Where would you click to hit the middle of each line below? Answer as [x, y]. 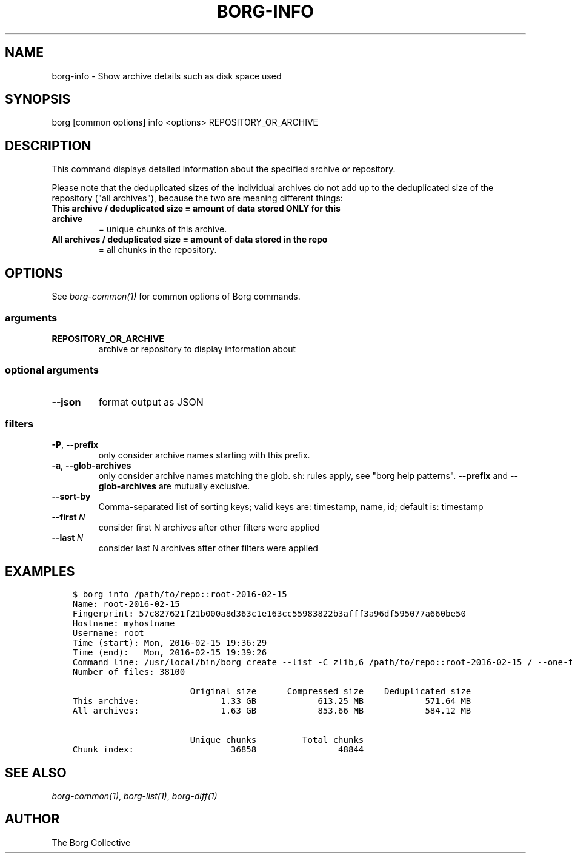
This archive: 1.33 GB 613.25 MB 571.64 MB [272, 701]
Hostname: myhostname [124, 624]
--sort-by [71, 497]
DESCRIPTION [48, 146]
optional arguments [52, 370]
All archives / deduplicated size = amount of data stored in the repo [190, 240]
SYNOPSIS [38, 99]
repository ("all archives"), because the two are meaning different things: [197, 198]
